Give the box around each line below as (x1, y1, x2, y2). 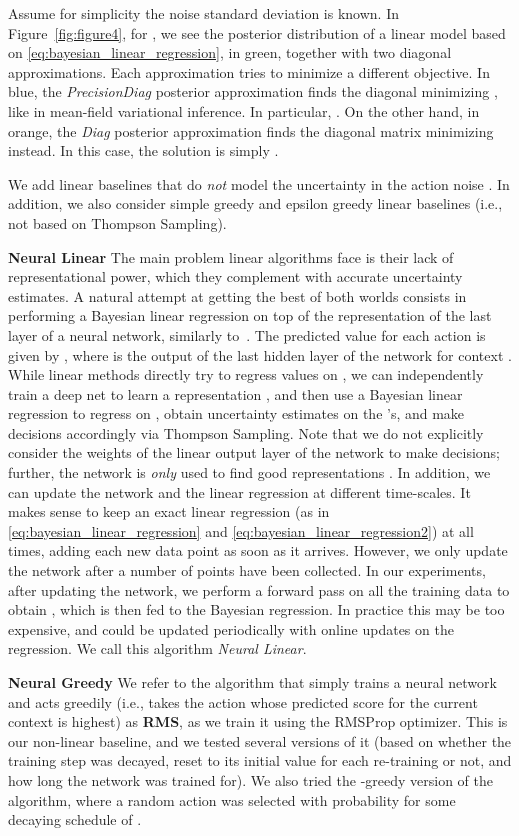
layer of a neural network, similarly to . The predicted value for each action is (8, 324, 486, 345)
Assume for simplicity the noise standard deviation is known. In (8, 3, 399, 23)
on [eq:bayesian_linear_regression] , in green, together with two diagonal (8, 42, 452, 63)
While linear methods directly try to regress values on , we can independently (8, 364, 484, 385)
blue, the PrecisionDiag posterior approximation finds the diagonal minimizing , (8, 81, 498, 102)
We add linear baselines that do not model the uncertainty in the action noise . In (8, 173, 510, 194)
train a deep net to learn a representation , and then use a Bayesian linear (8, 383, 463, 404)
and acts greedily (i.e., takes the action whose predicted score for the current (8, 691, 478, 712)
